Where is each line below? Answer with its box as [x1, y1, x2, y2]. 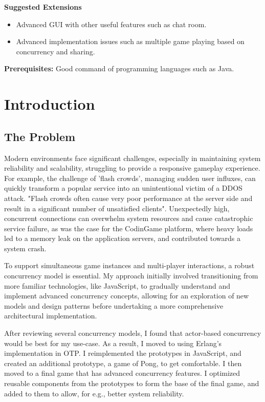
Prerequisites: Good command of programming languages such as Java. [4, 63, 234, 74]
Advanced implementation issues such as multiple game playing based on [16, 36, 245, 47]
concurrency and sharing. [16, 46, 95, 56]
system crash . [4, 243, 47, 253]
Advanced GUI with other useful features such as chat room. [16, 18, 207, 29]
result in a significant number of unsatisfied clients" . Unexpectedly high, [4, 203, 230, 213]
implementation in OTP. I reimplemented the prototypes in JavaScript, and [4, 348, 241, 358]
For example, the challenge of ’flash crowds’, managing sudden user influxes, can [4, 172, 256, 183]
